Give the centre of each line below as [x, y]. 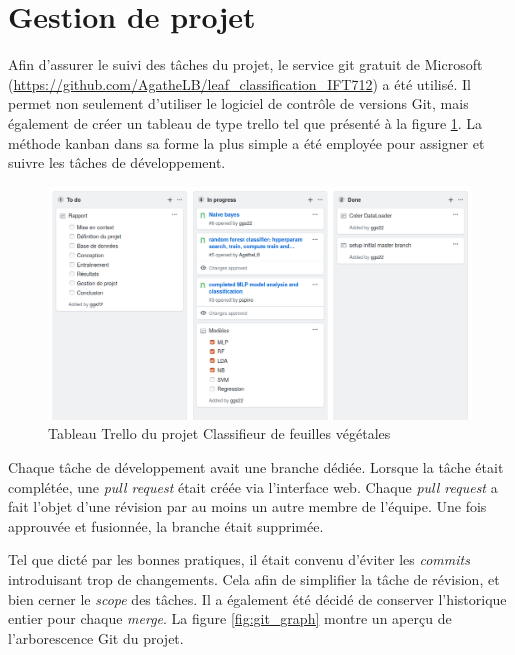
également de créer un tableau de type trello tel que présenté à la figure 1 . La [245, 122]
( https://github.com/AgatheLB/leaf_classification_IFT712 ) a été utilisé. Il [239, 83]
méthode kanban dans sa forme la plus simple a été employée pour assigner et [246, 142]
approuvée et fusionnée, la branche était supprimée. [166, 525]
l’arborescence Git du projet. [96, 637]
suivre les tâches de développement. [117, 162]
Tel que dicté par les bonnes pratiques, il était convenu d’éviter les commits [239, 559]
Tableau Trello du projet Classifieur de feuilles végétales [219, 433]
